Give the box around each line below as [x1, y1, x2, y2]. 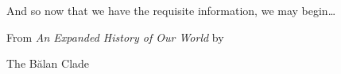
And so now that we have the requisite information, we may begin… [6, 2, 336, 18]
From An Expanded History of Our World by [6, 28, 224, 45]
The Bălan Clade [6, 55, 90, 72]
